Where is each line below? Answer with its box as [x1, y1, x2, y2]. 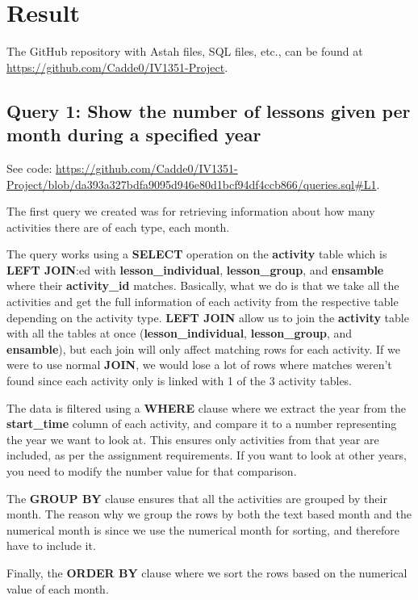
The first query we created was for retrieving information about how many [6, 203, 375, 220]
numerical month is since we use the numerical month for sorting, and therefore [6, 521, 400, 538]
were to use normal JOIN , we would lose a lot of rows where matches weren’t [6, 356, 392, 373]
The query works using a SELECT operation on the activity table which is [6, 245, 387, 262]
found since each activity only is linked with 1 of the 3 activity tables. [6, 372, 353, 389]
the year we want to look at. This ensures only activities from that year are [6, 430, 379, 447]
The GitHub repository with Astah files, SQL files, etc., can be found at [6, 43, 363, 60]
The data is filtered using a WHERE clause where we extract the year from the [6, 399, 406, 416]
